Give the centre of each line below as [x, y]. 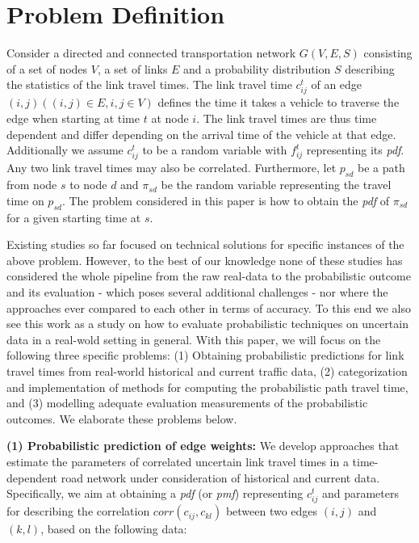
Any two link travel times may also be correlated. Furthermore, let [172, 168]
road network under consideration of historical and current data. [220, 477]
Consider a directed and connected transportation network [151, 53]
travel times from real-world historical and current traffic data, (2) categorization [207, 370]
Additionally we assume [65, 150]
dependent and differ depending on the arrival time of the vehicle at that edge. [201, 134]
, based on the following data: [114, 529]
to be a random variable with [215, 150]
